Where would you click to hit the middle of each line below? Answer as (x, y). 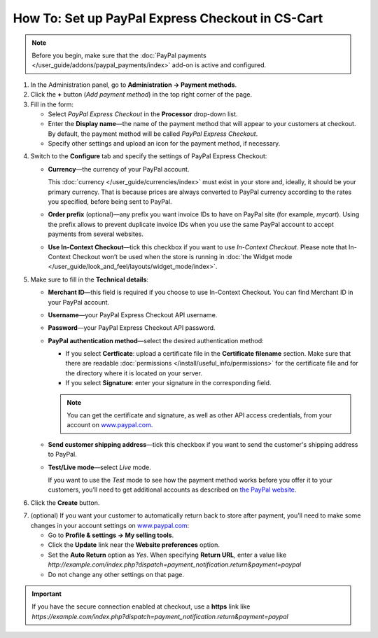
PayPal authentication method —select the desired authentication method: (156, 340)
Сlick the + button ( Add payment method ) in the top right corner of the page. (141, 95)
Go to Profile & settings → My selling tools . (111, 535)
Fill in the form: (52, 104)
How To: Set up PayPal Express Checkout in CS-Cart (168, 18)
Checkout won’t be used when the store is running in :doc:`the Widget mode (182, 256)
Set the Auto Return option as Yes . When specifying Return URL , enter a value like (167, 555)
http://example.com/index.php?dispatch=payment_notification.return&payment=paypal (175, 564)
